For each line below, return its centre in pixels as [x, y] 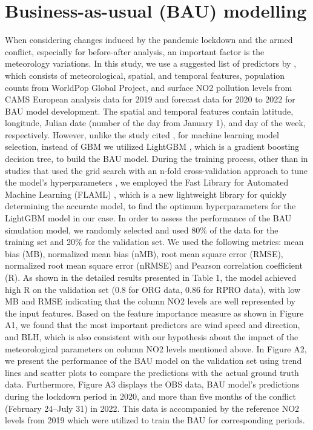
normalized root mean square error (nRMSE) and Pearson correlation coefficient [154, 265]
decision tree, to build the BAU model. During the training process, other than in [156, 159]
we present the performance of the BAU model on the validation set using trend [153, 361]
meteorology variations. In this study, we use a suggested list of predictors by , [151, 63]
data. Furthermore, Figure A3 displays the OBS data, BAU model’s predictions [152, 384]
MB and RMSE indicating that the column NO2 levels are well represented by [150, 301]
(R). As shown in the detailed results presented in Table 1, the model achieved [151, 277]
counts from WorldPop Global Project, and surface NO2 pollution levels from [149, 87]
